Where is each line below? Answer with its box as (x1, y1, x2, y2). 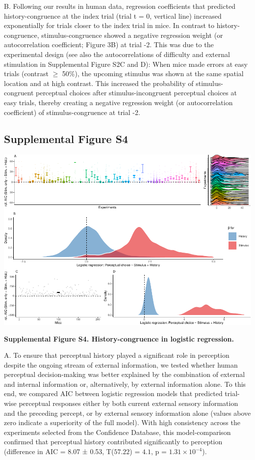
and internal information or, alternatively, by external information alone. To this (4, 378, 246, 389)
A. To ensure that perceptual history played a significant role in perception (4, 350, 229, 360)
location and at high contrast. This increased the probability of (4, 78, 194, 88)
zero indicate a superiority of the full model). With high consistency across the (4, 417, 240, 428)
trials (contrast (4, 68, 49, 79)
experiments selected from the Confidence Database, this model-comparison (4, 427, 231, 437)
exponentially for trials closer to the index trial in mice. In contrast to (4, 20, 214, 30)
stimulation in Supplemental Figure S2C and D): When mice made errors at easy (4, 58, 248, 69)
